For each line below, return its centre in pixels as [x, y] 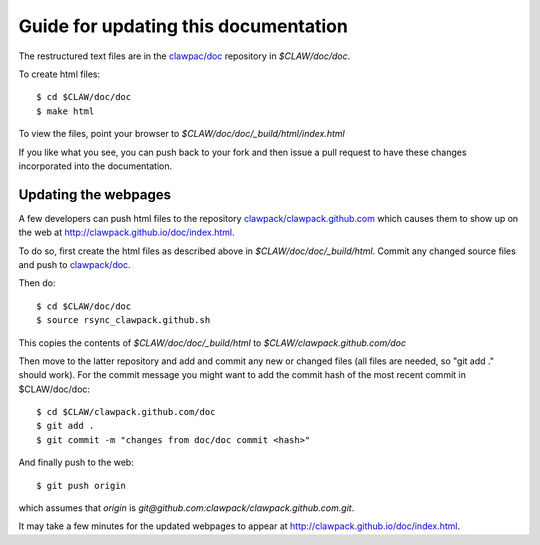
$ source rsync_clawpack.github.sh [123, 320]
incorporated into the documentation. [95, 166]
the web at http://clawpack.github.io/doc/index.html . [126, 232]
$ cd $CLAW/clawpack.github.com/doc [126, 412]
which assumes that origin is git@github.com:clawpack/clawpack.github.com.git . [186, 508]
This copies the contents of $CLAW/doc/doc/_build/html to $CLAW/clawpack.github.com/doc [212, 342]
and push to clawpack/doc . [74, 264]
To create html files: [59, 74]
